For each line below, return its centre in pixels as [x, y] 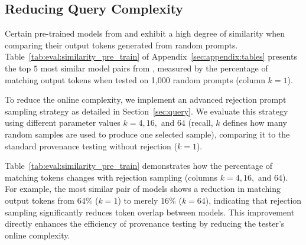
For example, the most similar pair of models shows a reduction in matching [143, 189]
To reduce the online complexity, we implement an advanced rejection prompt [146, 99]
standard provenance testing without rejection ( [91, 146]
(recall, [201, 122]
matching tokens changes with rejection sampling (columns [111, 177]
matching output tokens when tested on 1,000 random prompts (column [135, 79]
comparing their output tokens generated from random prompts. [121, 45]
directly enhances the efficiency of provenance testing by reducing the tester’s [145, 223]
